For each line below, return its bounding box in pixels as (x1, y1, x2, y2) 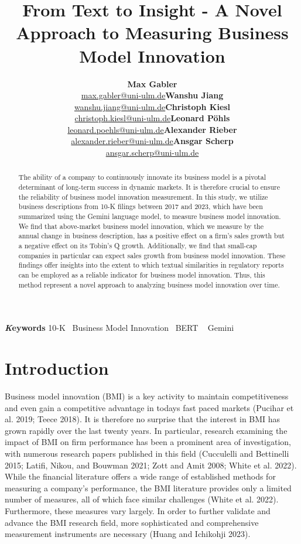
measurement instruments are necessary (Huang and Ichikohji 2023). (5, 528, 251, 540)
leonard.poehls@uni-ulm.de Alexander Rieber (67, 123, 237, 135)
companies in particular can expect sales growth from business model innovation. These (18, 250, 286, 260)
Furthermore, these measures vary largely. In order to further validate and (5, 504, 271, 516)
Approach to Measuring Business (16, 20, 289, 45)
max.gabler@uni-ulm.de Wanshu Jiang (81, 89, 224, 101)
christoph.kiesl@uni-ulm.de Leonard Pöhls (74, 112, 230, 124)
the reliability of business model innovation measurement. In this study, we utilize (18, 191, 268, 201)
